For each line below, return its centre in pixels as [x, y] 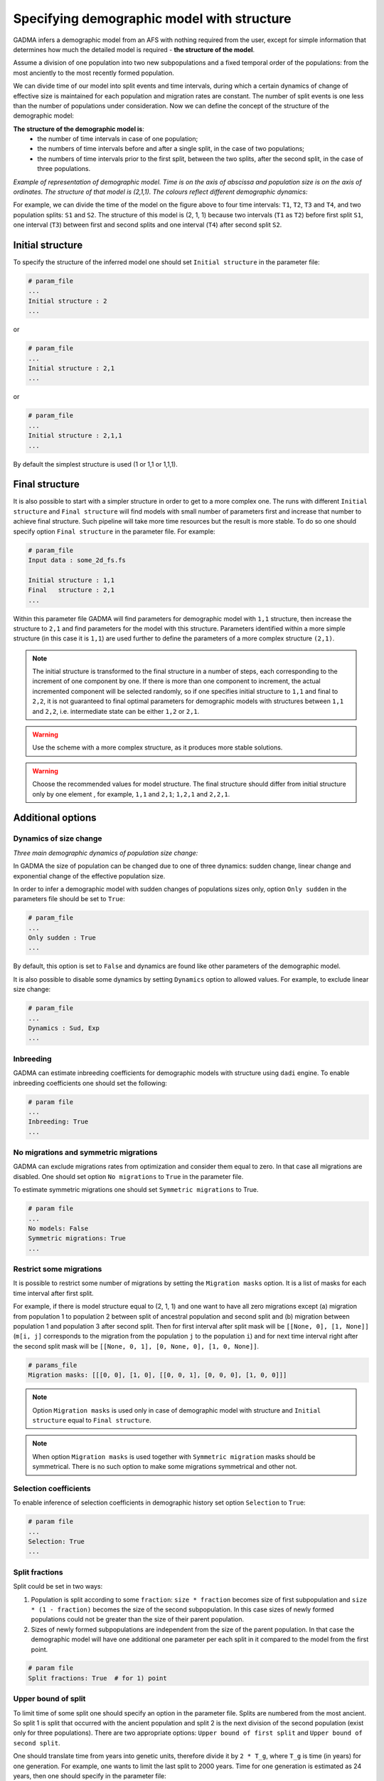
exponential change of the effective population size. [89, 876]
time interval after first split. [53, 1293]
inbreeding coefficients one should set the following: [90, 1083]
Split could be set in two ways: [58, 1587]
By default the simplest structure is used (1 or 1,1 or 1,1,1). [95, 464]
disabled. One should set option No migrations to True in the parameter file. [128, 1176]
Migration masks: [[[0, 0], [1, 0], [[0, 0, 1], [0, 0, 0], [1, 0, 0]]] [158, 1375]
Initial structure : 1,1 [71, 580]
